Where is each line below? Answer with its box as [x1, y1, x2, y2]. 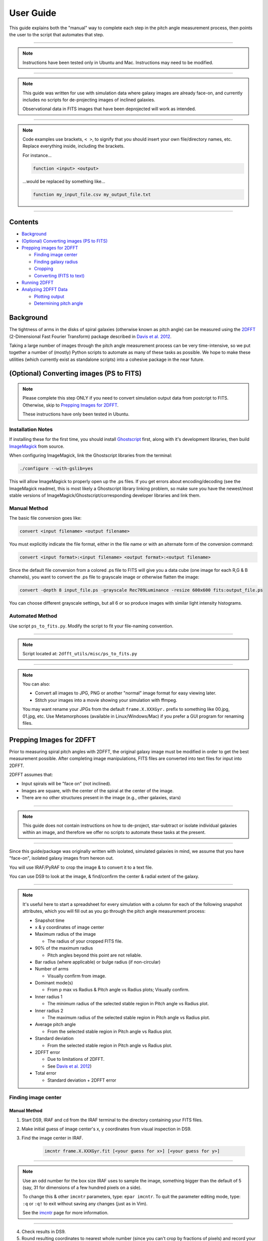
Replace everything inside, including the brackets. [22, 143, 125, 149]
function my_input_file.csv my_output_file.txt [33, 192, 151, 197]
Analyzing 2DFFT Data [21, 286, 68, 292]
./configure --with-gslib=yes [19, 466, 93, 472]
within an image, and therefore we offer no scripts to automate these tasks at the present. [22, 829, 206, 835]
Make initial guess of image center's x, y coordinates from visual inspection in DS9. [21, 1126, 192, 1132]
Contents [9, 218, 39, 226]
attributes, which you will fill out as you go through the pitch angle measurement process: [22, 908, 206, 914]
